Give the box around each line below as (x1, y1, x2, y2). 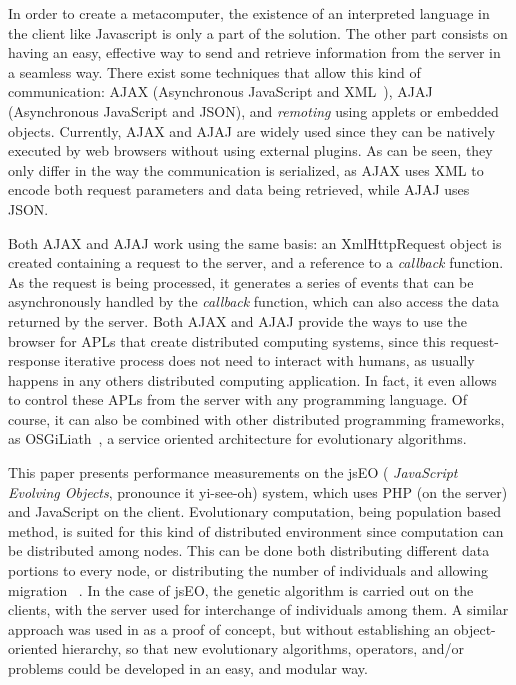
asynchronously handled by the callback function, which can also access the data (8, 291, 500, 312)
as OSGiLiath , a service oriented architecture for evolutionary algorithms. (8, 428, 467, 449)
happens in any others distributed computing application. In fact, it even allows (8, 369, 497, 390)
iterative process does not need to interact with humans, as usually (64, 350, 475, 371)
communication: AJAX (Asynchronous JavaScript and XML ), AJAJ (8, 81, 433, 102)
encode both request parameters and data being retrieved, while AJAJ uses (8, 179, 470, 200)
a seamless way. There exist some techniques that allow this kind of (8, 61, 421, 82)
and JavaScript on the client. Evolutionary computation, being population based (8, 501, 501, 522)
